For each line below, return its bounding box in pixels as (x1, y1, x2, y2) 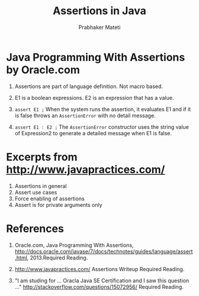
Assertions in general (14, 182, 67, 190)
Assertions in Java (53, 4, 146, 18)
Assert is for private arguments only (14, 201, 102, 208)
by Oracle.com (6, 63, 80, 76)
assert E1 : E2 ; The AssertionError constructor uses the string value (14, 123, 190, 131)
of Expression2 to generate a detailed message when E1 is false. (14, 129, 172, 136)
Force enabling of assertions (14, 195, 85, 202)
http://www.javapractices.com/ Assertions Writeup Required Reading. (14, 265, 185, 272)
